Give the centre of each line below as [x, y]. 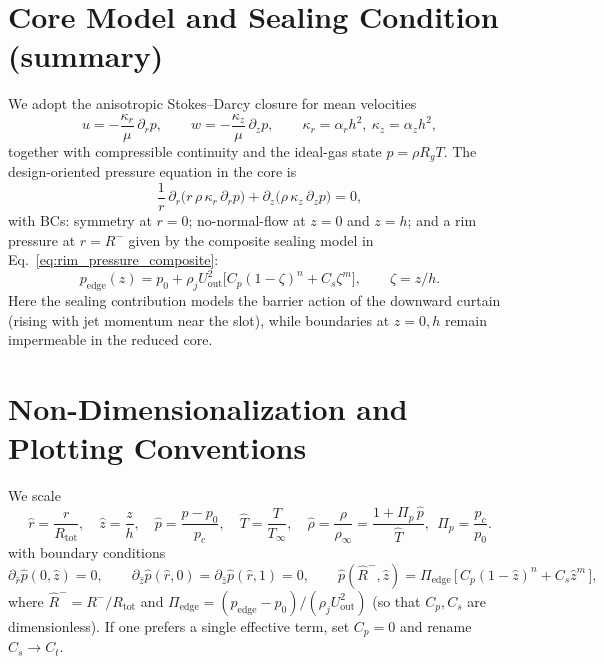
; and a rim [442, 220]
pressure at [42, 239]
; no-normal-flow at [247, 220]
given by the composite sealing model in [251, 239]
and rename [435, 625]
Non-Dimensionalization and [208, 408]
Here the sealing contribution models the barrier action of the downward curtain [254, 300]
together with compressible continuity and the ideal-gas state [195, 150]
